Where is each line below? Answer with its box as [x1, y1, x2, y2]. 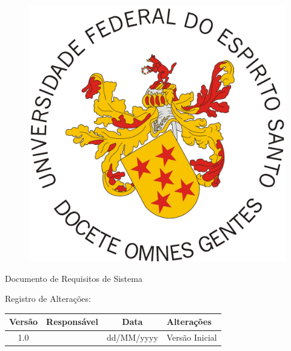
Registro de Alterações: [5, 292, 91, 305]
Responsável [46, 315, 98, 328]
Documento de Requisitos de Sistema [5, 272, 142, 284]
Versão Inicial [166, 331, 217, 344]
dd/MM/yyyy [106, 331, 158, 344]
